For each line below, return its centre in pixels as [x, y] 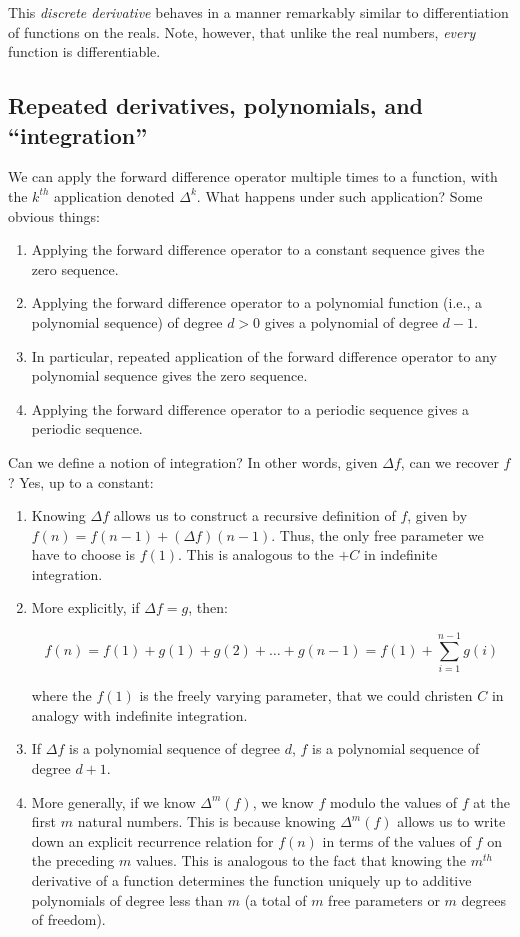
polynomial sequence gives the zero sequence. [169, 375]
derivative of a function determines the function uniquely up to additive [251, 879]
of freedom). [68, 919]
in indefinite [401, 554]
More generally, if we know [113, 801]
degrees [483, 899]
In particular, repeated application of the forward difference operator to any [264, 355]
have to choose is [83, 554]
